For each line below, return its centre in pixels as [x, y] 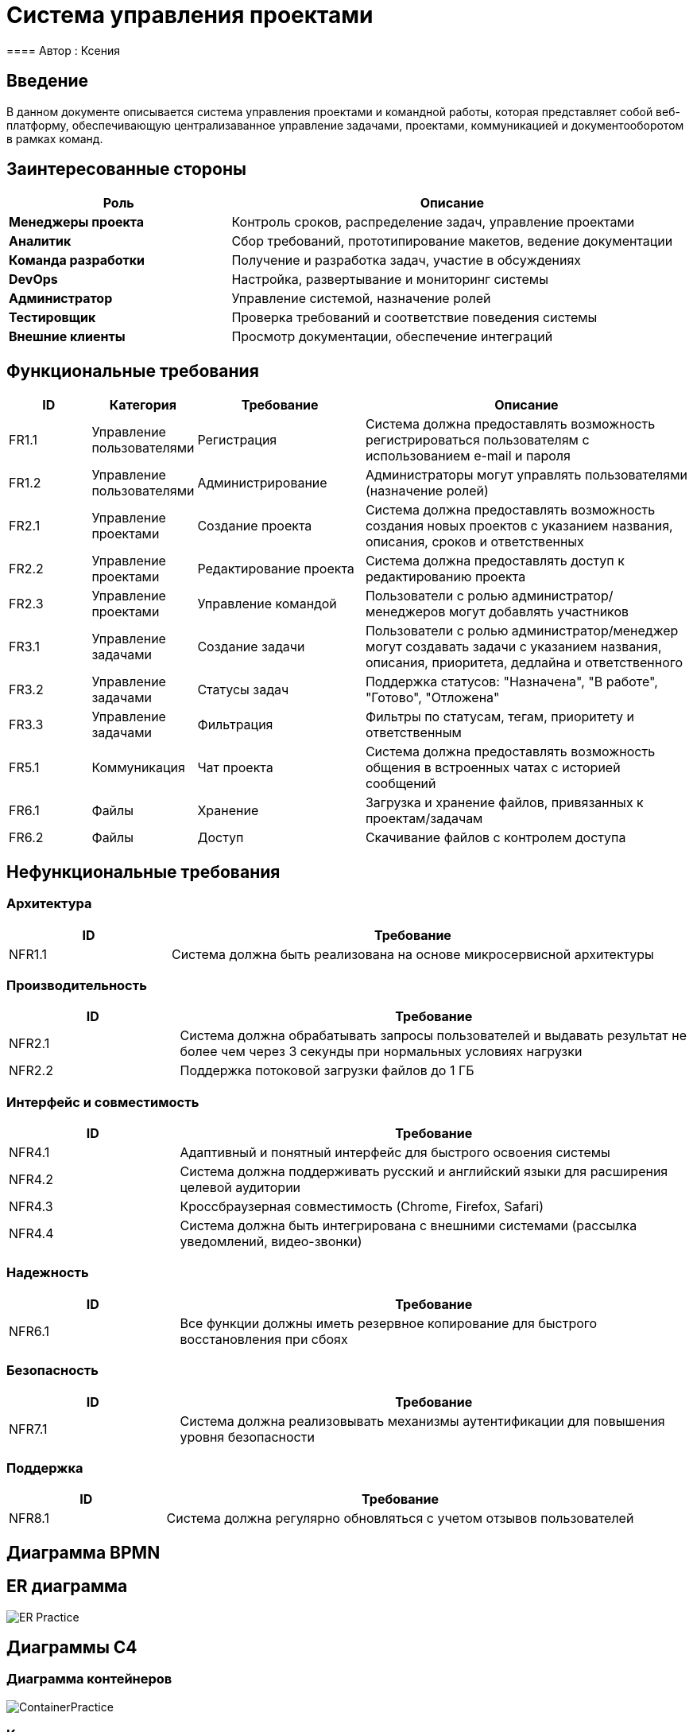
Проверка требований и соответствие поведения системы [414, 318]
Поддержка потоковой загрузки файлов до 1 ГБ [327, 1071]
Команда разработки [77, 260]
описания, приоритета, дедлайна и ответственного [524, 663]
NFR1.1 [28, 954]
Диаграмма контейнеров [89, 1679]
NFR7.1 [28, 1429]
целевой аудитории [240, 1187]
